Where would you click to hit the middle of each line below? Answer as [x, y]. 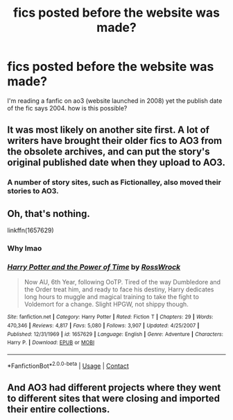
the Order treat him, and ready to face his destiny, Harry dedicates [119, 289]
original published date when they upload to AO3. [116, 162]
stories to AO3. [33, 191]
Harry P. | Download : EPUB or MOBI [51, 343]
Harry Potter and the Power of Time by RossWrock [94, 267]
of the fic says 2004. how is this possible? [67, 108]
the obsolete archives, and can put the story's [109, 152]
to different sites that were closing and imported [114, 398]
